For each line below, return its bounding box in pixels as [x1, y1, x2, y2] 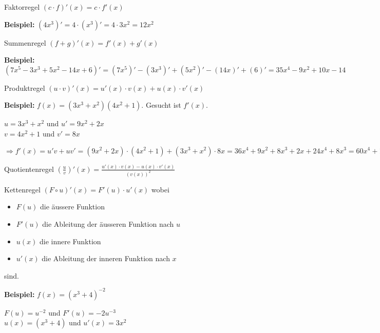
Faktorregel [4, 2, 40, 12]
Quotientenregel [4, 163, 54, 174]
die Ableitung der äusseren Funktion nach [42, 219, 174, 229]
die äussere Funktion [40, 201, 105, 212]
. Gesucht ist [141, 100, 181, 110]
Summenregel [4, 37, 46, 48]
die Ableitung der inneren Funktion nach [42, 253, 170, 264]
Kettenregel [4, 184, 41, 194]
